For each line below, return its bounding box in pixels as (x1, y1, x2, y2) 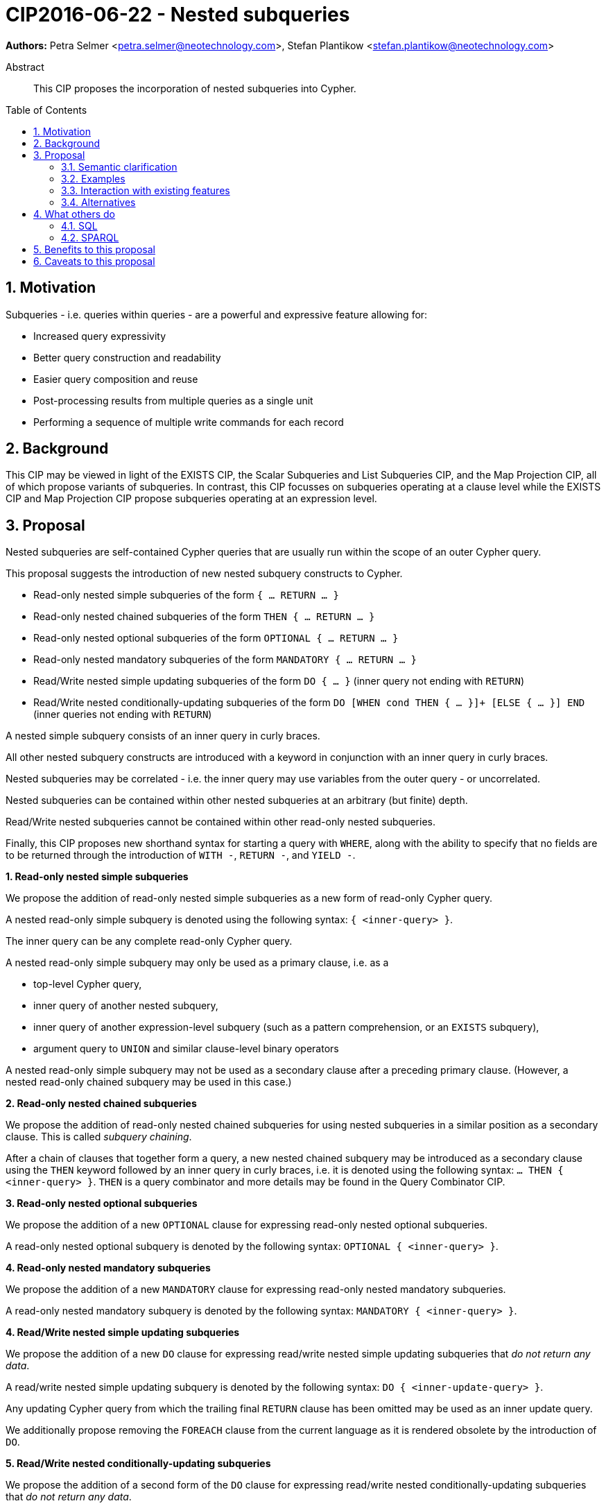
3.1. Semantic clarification (61, 160, 178, 173)
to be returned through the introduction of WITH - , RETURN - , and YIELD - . (6, 849, 356, 862)
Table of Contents (6, 103, 87, 116)
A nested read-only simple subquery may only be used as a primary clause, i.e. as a (6, 957, 389, 969)
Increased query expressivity (33, 329, 166, 342)
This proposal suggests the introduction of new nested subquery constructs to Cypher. (6, 567, 403, 580)
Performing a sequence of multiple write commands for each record (33, 415, 344, 428)
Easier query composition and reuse (33, 372, 198, 385)
